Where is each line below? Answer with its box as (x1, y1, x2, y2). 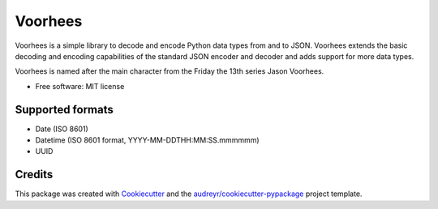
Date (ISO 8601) (35, 124, 88, 134)
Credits (15, 168, 54, 181)
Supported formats (15, 102, 114, 117)
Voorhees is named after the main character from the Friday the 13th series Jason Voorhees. (15, 66, 324, 76)
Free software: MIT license (35, 81, 125, 91)
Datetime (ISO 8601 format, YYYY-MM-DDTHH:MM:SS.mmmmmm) (35, 135, 260, 145)
